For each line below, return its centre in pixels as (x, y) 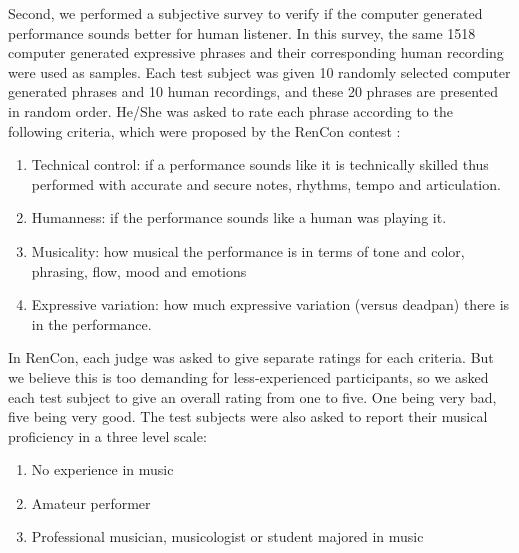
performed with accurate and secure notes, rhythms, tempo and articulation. (266, 183)
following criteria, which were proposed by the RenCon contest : (204, 130)
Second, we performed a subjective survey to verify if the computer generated (245, 13)
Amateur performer (91, 502)
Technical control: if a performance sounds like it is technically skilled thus (260, 164)
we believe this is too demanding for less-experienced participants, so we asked (248, 376)
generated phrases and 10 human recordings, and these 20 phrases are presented (253, 91)
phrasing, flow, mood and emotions (139, 270)
